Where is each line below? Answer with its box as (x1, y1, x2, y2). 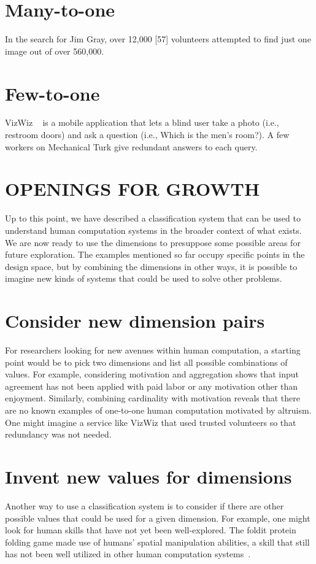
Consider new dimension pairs (5, 308, 265, 333)
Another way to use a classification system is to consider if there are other (5, 499, 284, 512)
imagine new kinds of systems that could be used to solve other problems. (5, 272, 282, 285)
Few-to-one (5, 80, 100, 106)
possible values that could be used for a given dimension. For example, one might (5, 511, 310, 524)
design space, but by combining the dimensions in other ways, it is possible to (5, 260, 298, 272)
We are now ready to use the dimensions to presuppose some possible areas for (5, 236, 301, 249)
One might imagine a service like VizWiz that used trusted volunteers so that (5, 415, 296, 428)
